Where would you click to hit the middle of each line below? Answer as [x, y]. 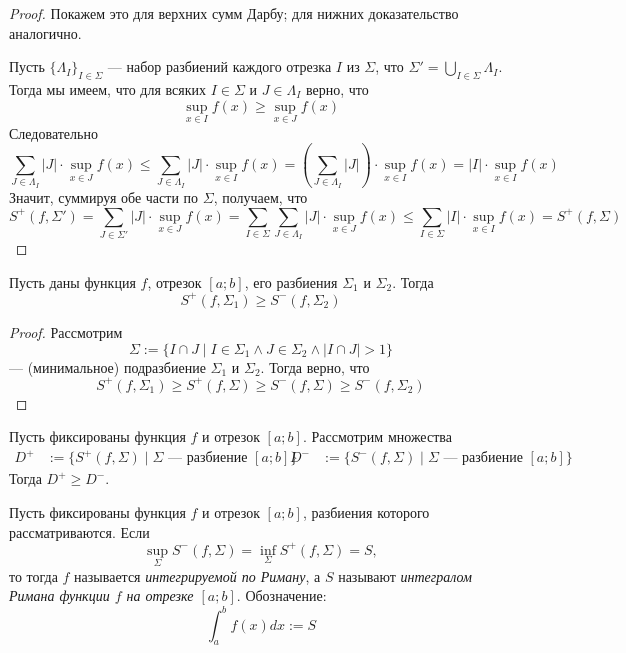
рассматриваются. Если [79, 531]
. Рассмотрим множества [377, 436]
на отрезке [160, 595]
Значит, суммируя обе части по [104, 196]
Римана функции [59, 595]
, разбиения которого [366, 511]
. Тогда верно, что [315, 366]
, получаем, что [260, 196]
